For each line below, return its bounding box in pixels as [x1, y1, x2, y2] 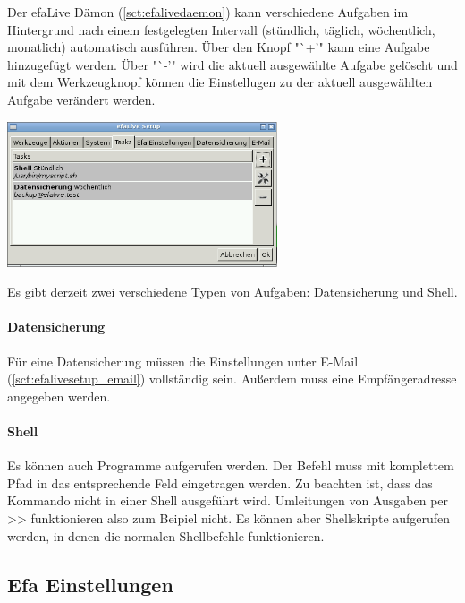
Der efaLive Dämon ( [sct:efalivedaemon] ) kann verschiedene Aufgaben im [7, 3, 409, 21]
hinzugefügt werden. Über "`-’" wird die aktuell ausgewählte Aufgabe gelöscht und [7, 55, 458, 73]
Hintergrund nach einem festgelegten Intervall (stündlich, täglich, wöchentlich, [7, 20, 435, 39]
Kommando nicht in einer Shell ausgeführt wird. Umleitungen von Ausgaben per [7, 491, 449, 510]
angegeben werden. [7, 386, 111, 405]
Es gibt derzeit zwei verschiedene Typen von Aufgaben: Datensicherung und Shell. [7, 282, 458, 301]
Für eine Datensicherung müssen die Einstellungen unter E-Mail [7, 351, 359, 370]
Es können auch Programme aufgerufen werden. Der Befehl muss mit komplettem [7, 456, 454, 475]
